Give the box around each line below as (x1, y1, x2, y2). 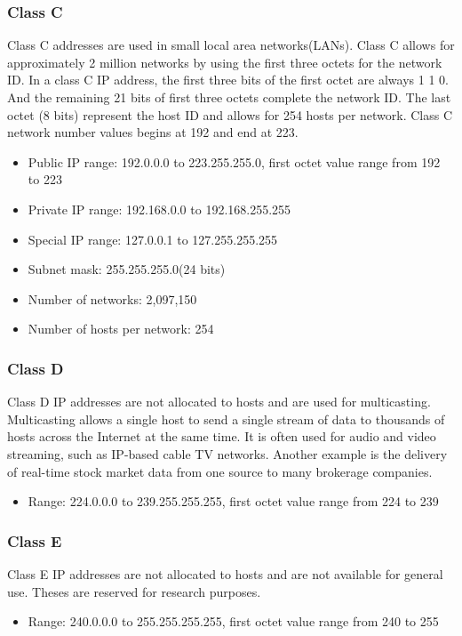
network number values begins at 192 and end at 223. (7, 123, 299, 141)
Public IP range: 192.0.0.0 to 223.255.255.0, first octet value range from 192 (28, 152, 441, 171)
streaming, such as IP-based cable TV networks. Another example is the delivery (7, 444, 448, 463)
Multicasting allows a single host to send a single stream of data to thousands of (7, 409, 445, 428)
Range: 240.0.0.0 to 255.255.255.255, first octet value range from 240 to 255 (28, 612, 439, 631)
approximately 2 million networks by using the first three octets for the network (7, 52, 442, 71)
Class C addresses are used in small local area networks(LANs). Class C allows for (7, 36, 455, 54)
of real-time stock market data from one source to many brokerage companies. (7, 462, 433, 480)
